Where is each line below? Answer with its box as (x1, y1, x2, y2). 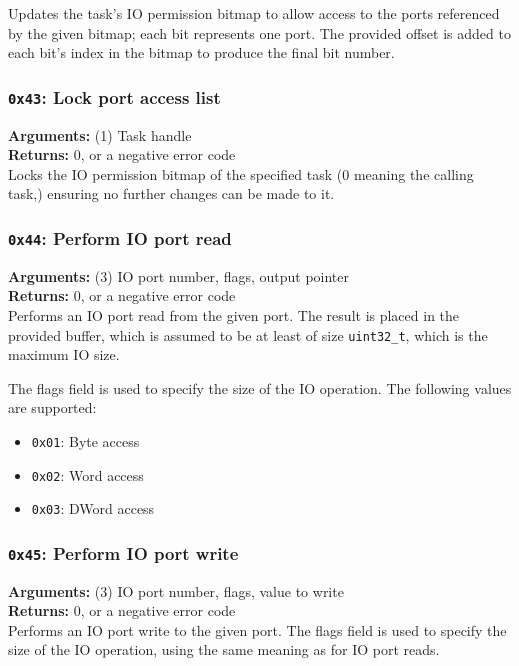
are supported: (8, 397, 97, 418)
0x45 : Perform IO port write (8, 540, 239, 565)
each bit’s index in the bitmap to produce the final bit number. (8, 42, 395, 63)
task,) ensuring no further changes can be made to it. (8, 183, 335, 204)
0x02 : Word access (31, 464, 144, 485)
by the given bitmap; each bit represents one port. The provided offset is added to (8, 22, 511, 43)
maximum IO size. (8, 344, 120, 365)
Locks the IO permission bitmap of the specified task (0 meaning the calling (8, 163, 474, 184)
